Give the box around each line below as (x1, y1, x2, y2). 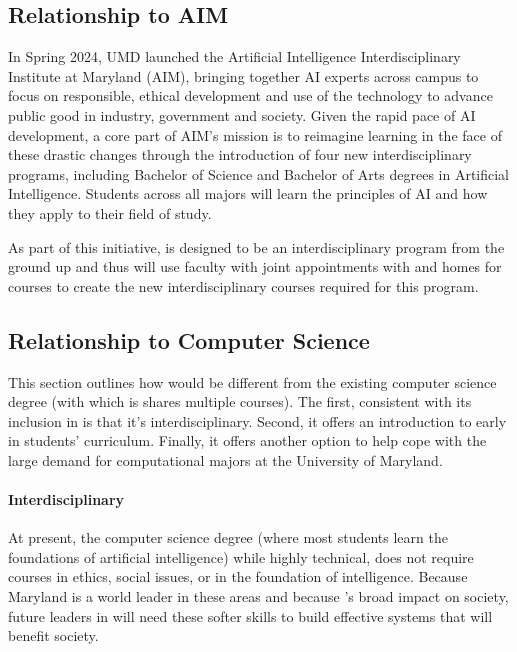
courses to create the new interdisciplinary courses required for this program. (8, 275, 479, 296)
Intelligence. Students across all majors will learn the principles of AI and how (8, 183, 488, 204)
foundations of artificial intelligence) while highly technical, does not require (8, 546, 474, 567)
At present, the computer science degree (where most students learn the (8, 527, 448, 548)
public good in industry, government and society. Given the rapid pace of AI (8, 104, 476, 125)
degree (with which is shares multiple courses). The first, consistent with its (8, 391, 472, 412)
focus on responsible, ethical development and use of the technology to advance (8, 85, 493, 106)
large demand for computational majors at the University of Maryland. (8, 449, 443, 470)
